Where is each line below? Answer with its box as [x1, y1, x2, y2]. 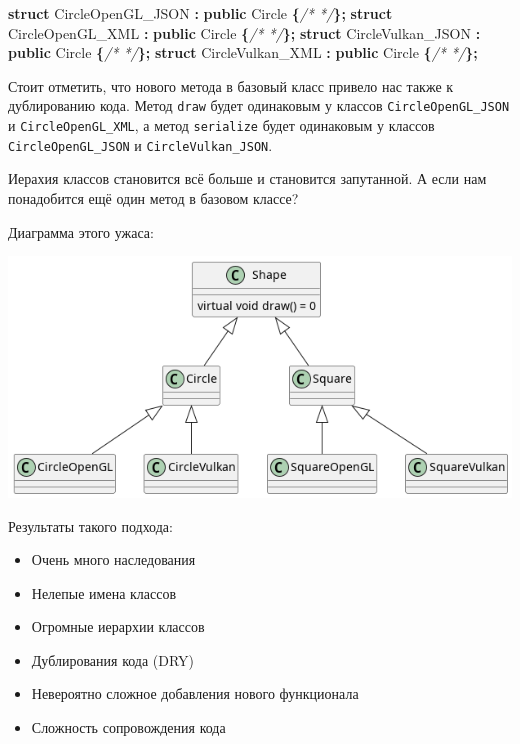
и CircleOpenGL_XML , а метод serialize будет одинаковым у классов [8, 115, 435, 136]
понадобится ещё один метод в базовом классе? [8, 187, 299, 208]
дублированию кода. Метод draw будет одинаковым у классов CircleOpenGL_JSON [8, 95, 510, 116]
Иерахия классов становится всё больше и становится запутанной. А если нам [8, 168, 487, 189]
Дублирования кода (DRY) [31, 649, 195, 670]
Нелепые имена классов [31, 582, 177, 603]
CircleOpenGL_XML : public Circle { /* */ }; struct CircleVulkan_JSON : [8, 22, 481, 43]
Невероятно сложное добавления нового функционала [31, 683, 359, 704]
